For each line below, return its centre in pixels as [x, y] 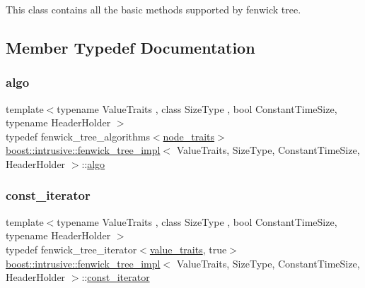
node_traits [189, 136]
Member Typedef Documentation [131, 47]
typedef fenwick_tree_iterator [71, 249]
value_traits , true [188, 249]
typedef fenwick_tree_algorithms [78, 136]
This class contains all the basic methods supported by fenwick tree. [153, 9]
